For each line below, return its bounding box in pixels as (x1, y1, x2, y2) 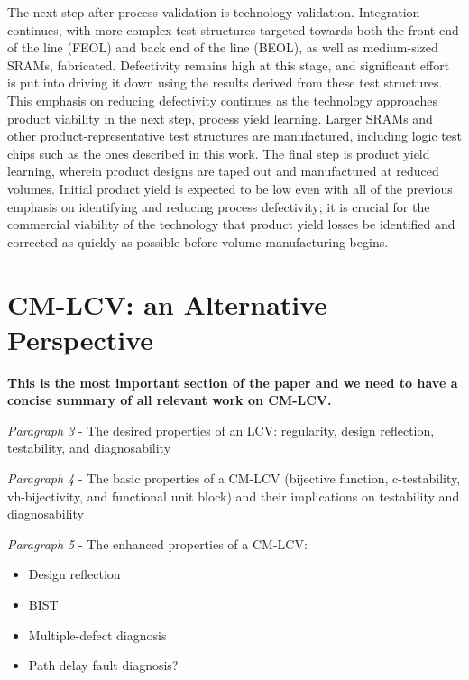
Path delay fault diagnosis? (28, 656, 179, 675)
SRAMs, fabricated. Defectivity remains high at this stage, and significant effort (7, 55, 450, 74)
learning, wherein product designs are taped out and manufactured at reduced (7, 161, 439, 180)
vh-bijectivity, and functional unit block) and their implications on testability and (7, 486, 460, 505)
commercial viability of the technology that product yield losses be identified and (7, 215, 455, 234)
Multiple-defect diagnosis (28, 625, 167, 644)
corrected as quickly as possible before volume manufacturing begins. (7, 232, 389, 251)
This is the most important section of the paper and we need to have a (7, 372, 458, 391)
